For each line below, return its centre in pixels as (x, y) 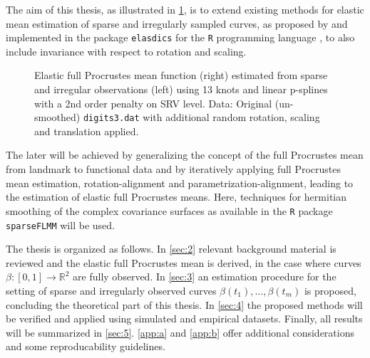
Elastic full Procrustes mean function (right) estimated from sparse (181, 75)
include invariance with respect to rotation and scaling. (126, 51)
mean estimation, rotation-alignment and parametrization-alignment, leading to (180, 183)
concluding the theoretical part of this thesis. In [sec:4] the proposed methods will (184, 304)
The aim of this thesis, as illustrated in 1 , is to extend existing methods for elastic (185, 9)
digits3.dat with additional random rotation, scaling (201, 117)
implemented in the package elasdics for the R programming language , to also (180, 37)
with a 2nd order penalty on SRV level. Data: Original (153, 103)
